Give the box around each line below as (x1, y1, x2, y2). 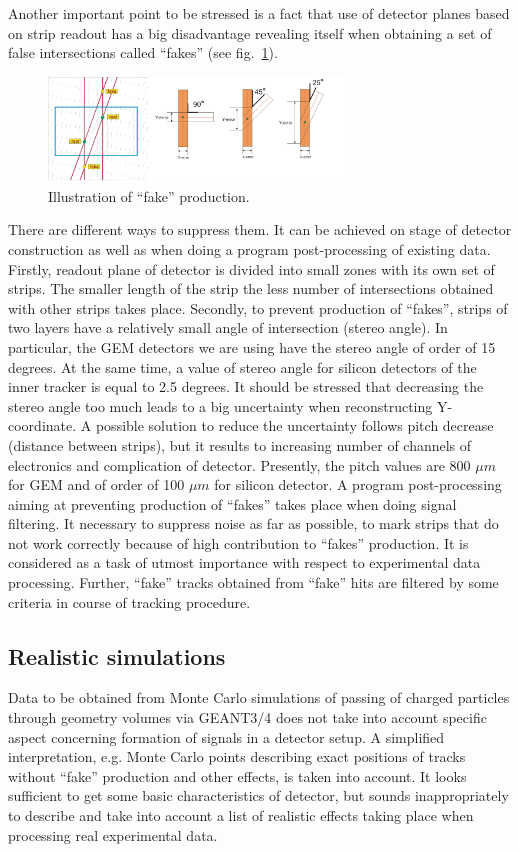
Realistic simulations (8, 640, 226, 671)
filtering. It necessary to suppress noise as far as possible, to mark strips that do (8, 513, 499, 534)
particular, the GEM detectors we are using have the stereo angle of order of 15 (8, 336, 496, 357)
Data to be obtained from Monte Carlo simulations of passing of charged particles (8, 687, 510, 708)
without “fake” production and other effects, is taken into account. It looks (8, 765, 467, 786)
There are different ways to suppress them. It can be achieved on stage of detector (8, 219, 512, 240)
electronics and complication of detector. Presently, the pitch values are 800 (8, 454, 471, 475)
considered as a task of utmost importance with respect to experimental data (8, 552, 481, 573)
